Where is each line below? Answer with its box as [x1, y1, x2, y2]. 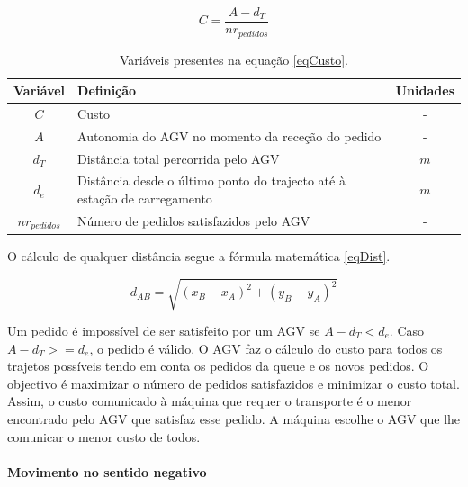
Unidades [395, 81, 454, 100]
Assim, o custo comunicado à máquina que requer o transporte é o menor [7, 392, 412, 410]
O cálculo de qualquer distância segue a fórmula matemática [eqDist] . [7, 246, 391, 265]
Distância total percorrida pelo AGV [77, 149, 280, 167]
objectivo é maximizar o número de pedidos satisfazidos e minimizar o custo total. [7, 374, 460, 392]
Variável [13, 81, 66, 100]
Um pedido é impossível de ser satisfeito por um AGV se [7, 321, 320, 340]
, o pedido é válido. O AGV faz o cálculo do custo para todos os [89, 338, 443, 357]
